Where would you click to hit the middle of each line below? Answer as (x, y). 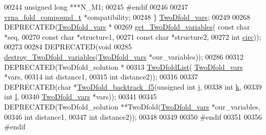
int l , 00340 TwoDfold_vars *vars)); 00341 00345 (81, 97)
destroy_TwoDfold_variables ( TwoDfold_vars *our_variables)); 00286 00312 (124, 56)
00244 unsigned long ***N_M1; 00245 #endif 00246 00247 (96, 7)
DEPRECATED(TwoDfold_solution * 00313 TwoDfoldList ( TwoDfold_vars (124, 66)
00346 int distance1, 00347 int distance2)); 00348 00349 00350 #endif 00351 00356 (133, 116)
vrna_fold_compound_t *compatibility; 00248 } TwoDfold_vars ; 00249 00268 (127, 17)
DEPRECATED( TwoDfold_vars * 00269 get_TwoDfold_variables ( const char (127, 27)
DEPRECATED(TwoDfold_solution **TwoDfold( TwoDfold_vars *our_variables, (132, 106)
